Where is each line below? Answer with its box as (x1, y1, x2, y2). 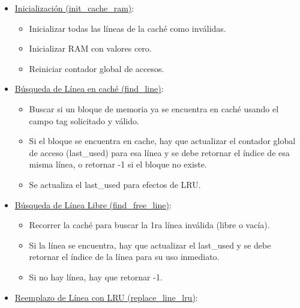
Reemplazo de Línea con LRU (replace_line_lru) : (14, 291, 198, 303)
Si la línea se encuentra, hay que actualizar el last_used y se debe (29, 238, 271, 251)
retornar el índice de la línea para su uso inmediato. (29, 250, 220, 263)
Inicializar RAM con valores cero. (29, 42, 152, 55)
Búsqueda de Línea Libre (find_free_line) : (14, 198, 172, 211)
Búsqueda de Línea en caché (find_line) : (14, 82, 164, 95)
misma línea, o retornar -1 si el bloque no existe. (29, 158, 207, 171)
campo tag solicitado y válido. (29, 114, 139, 127)
